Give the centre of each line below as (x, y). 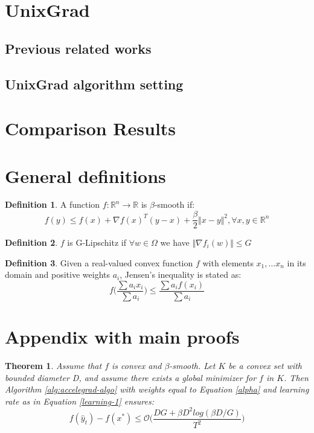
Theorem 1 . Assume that (53, 366)
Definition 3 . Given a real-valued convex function (99, 262)
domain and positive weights (57, 274)
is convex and (137, 366)
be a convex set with (265, 366)
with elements (228, 262)
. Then (296, 377)
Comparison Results (91, 128)
